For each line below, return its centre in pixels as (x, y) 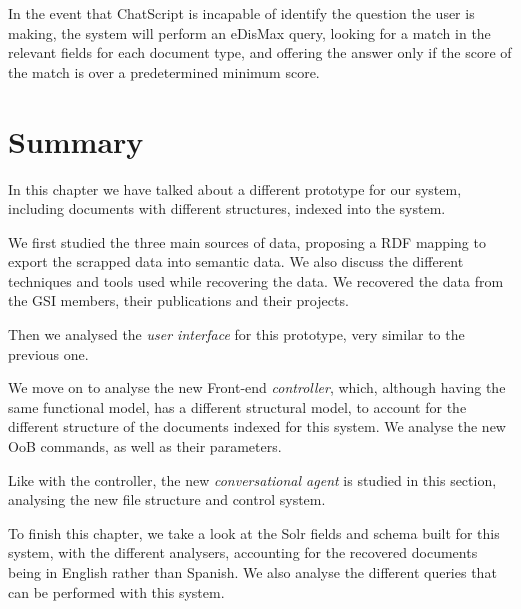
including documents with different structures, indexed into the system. (227, 208)
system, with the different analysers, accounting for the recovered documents (243, 552)
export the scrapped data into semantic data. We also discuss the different (236, 261)
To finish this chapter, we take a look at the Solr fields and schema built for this (254, 532)
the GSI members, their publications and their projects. (178, 300)
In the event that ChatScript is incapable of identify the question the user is (241, 13)
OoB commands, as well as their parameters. (145, 446)
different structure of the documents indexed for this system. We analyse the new (257, 426)
